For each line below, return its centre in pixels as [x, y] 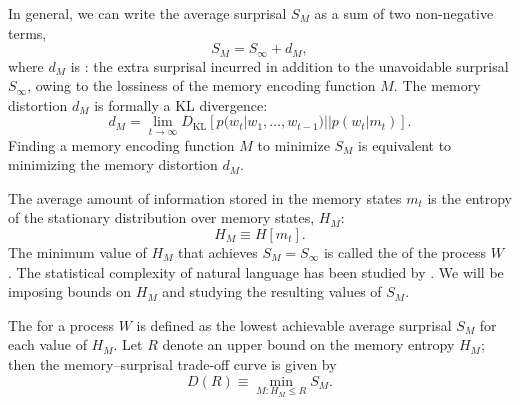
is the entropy [469, 197]
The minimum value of [77, 252]
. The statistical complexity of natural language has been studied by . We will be [256, 271]
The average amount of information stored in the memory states [205, 197]
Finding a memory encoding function [121, 144]
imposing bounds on [70, 291]
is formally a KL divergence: [181, 104]
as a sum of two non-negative [404, 13]
